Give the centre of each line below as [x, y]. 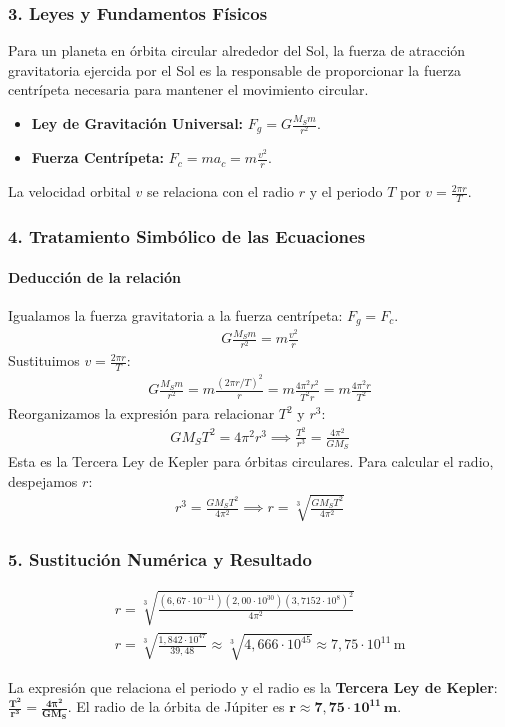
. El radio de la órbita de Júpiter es [176, 706]
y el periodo [346, 191]
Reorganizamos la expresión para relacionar [141, 413]
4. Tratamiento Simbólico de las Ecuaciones [187, 236]
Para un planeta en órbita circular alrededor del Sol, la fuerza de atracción [237, 50]
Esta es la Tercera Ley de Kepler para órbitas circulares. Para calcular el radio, [251, 460]
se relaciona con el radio [220, 191]
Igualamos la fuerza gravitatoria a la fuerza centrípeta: [175, 314]
